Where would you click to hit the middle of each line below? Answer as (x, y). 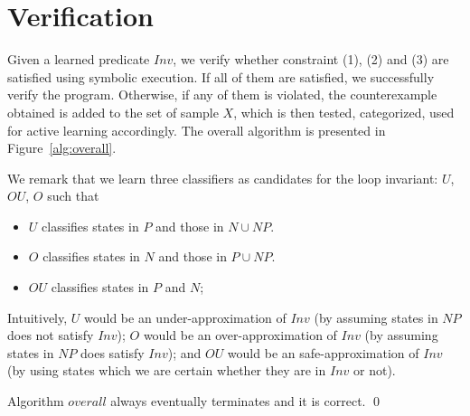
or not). (375, 370)
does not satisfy (51, 335)
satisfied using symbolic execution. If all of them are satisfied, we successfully (221, 76)
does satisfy (113, 352)
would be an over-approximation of (240, 335)
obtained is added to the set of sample (113, 112)
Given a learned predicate (79, 59)
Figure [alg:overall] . (62, 148)
